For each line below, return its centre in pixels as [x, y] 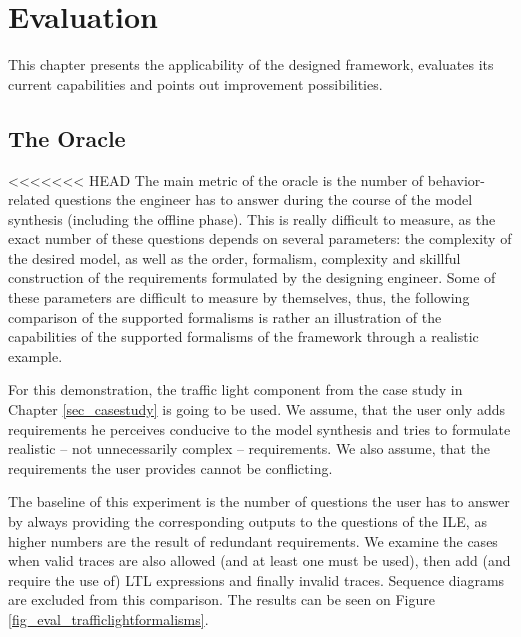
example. [35, 355]
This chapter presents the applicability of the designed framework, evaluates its [251, 64]
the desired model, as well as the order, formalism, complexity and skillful [234, 257]
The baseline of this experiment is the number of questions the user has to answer [259, 501]
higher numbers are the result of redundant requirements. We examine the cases [253, 540]
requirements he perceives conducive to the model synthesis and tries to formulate [259, 428]
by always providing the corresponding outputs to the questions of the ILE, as [247, 521]
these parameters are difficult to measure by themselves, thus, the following [239, 297]
